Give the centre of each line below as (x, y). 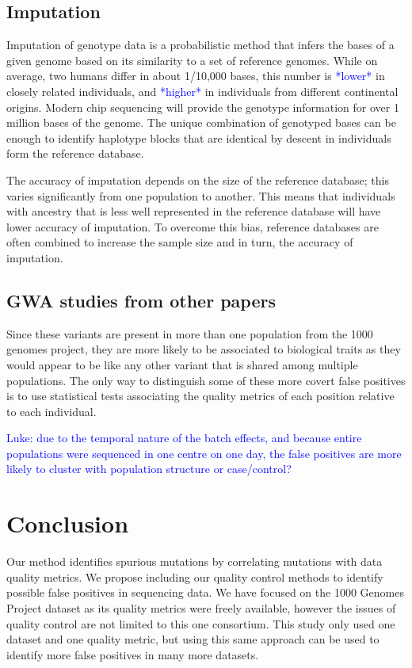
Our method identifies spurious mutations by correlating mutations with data (195, 561)
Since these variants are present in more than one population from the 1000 (190, 333)
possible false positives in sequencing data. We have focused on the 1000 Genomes (205, 592)
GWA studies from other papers (141, 300)
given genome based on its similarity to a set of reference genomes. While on (192, 60)
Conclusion (68, 523)
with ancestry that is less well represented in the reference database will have (194, 211)
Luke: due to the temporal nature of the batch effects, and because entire (184, 438)
